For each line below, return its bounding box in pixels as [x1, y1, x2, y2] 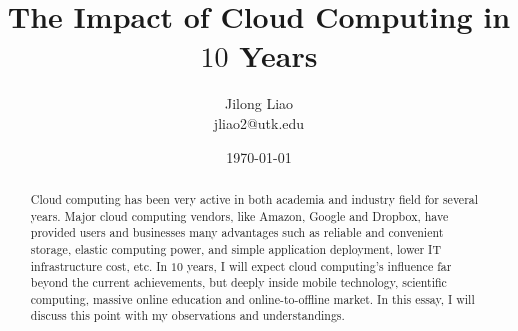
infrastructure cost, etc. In [30, 257, 168, 274]
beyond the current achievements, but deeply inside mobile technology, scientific [30, 274, 447, 291]
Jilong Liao [224, 93, 294, 114]
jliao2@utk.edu [213, 112, 305, 133]
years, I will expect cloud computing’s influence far [186, 257, 452, 274]
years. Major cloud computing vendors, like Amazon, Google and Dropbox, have [30, 207, 449, 224]
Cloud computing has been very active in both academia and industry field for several [30, 190, 479, 207]
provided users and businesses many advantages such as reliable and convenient [30, 224, 444, 241]
